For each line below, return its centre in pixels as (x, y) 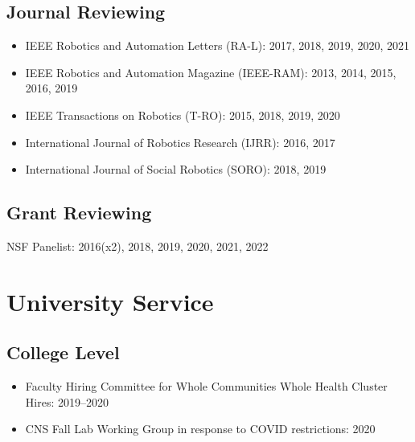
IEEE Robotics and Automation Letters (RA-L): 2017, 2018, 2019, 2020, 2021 (217, 45)
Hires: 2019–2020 (67, 401)
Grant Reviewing (79, 213)
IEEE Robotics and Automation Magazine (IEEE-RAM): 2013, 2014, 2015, (211, 72)
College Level (63, 352)
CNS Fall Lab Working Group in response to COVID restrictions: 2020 (200, 429)
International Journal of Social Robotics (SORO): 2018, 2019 (176, 169)
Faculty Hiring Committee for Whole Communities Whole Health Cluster (206, 386)
